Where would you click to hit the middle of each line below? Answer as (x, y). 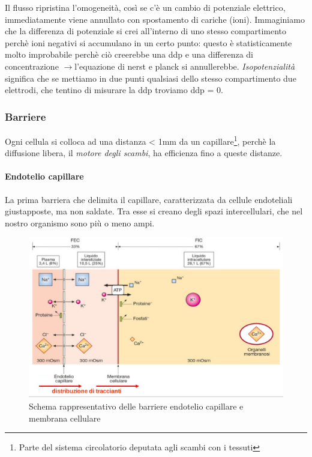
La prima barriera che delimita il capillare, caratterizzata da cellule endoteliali (149, 199)
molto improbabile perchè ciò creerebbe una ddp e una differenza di (129, 54)
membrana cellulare (65, 418)
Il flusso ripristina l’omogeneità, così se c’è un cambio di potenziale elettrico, (145, 7)
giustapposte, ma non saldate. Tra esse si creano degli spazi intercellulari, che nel (154, 211)
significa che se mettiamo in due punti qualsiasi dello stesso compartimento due (151, 78)
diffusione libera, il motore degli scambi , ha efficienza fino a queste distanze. (144, 153)
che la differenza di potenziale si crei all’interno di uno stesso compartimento (146, 31)
